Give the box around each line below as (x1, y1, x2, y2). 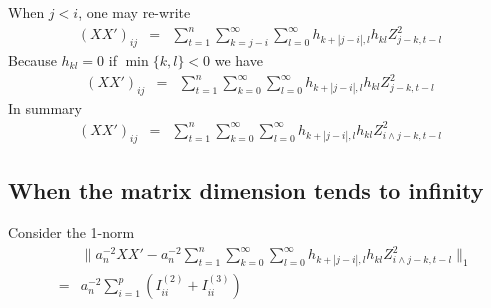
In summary (8, 97, 83, 118)
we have (214, 49, 263, 70)
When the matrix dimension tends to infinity (8, 175, 484, 206)
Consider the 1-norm (8, 221, 135, 242)
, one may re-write (78, 2, 191, 22)
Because (8, 49, 57, 70)
